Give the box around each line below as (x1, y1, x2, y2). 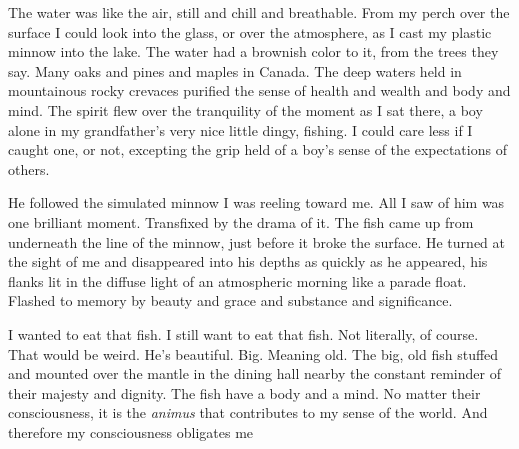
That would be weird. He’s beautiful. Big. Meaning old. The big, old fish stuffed (8, 343, 499, 364)
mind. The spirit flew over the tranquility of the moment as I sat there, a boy (8, 99, 483, 120)
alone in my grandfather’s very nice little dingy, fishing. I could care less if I (8, 119, 473, 140)
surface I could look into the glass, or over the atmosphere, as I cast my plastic (8, 21, 492, 42)
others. (8, 158, 50, 179)
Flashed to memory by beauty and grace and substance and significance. (8, 290, 453, 311)
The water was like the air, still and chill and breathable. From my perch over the (8, 2, 510, 22)
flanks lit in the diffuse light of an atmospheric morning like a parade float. (8, 270, 467, 291)
